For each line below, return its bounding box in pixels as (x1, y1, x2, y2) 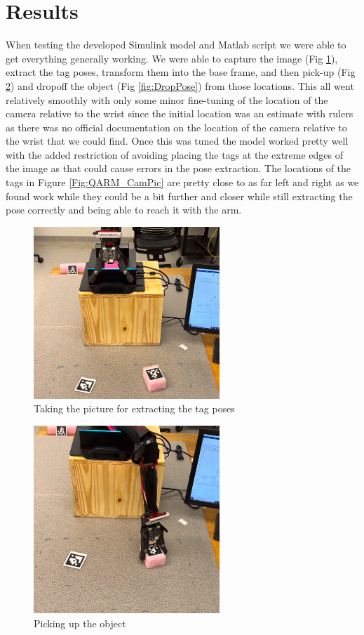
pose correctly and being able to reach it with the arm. (6, 202, 242, 217)
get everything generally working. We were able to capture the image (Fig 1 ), (6, 51, 338, 65)
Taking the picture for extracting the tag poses (34, 401, 235, 416)
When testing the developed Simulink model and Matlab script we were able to (6, 37, 346, 52)
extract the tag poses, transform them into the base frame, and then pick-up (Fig (6, 65, 356, 79)
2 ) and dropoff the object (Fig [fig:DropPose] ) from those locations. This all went (6, 78, 354, 93)
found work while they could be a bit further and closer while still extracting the (6, 188, 353, 203)
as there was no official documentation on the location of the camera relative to (6, 119, 347, 134)
